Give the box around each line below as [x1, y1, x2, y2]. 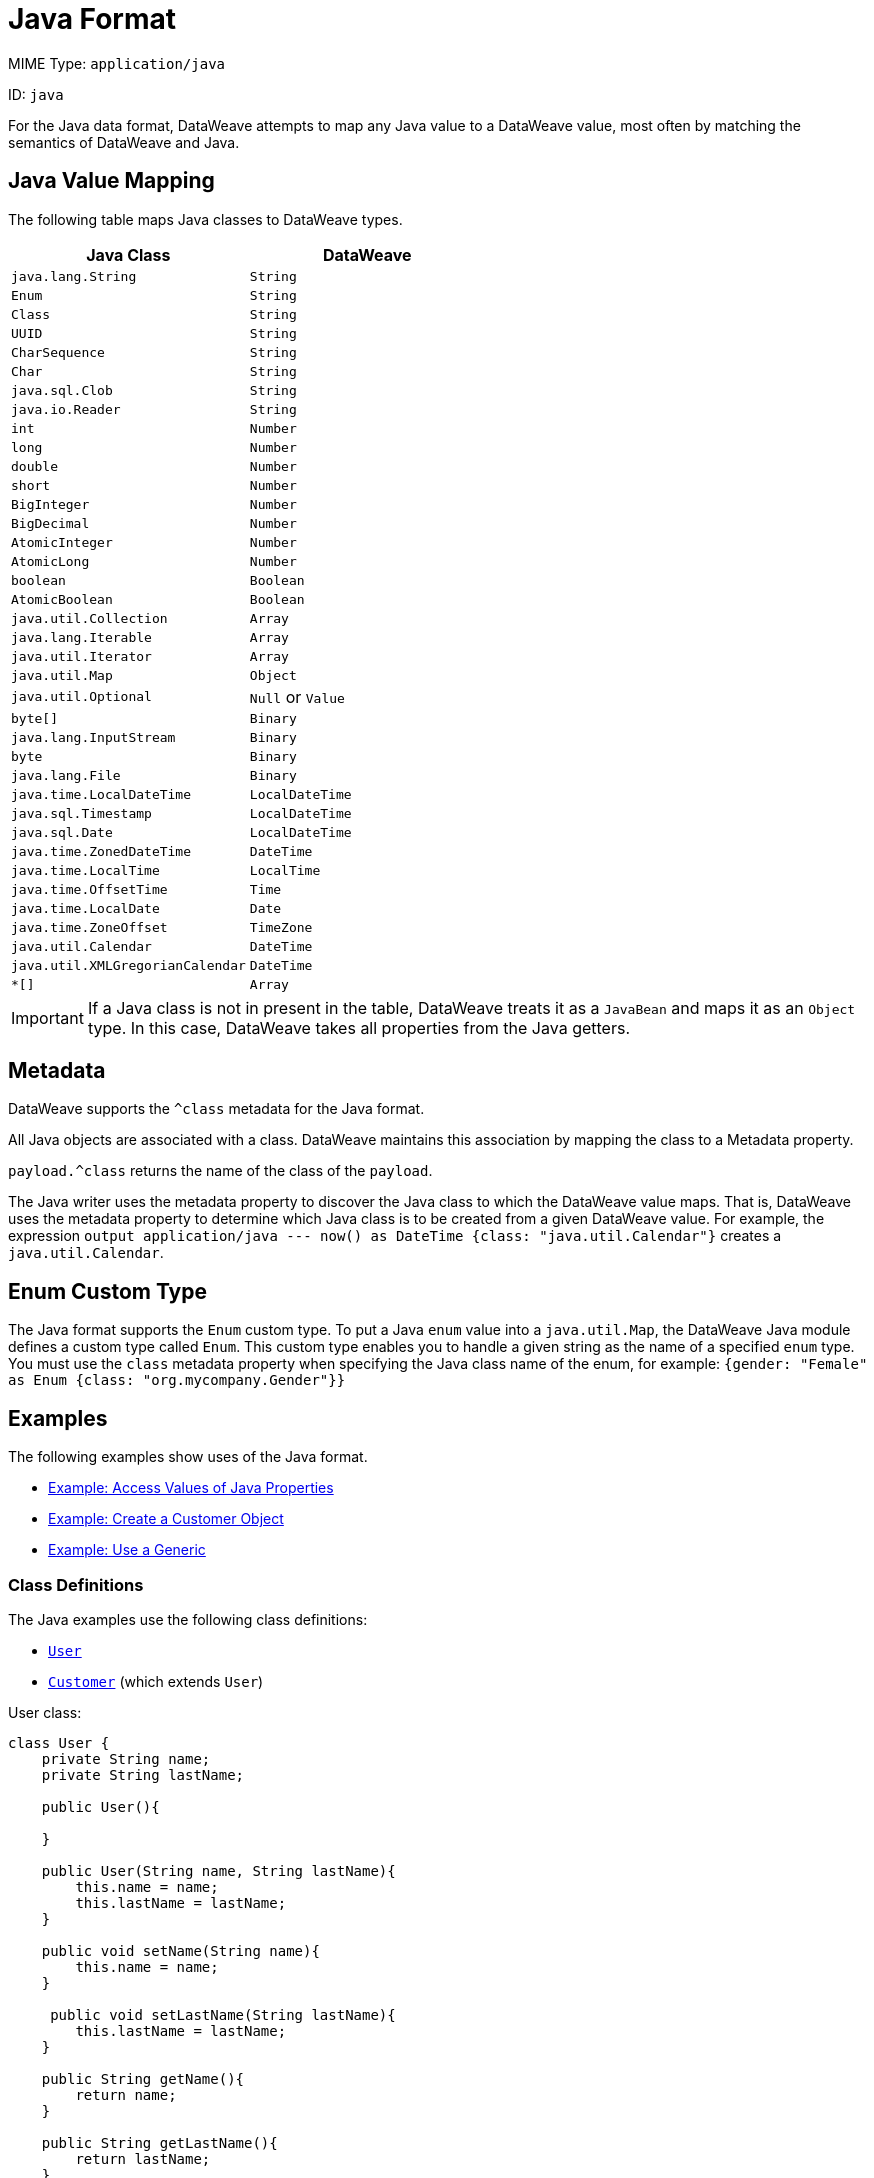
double [11, 458, 58, 474]
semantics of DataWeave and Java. [8, 133, 240, 151]
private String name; [41, 1750, 211, 1767]
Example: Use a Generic [48, 1541, 206, 1559]
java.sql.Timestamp [11, 805, 152, 821]
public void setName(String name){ [41, 1942, 320, 1959]
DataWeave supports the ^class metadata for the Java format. [8, 1100, 425, 1118]
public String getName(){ [41, 2070, 245, 2087]
